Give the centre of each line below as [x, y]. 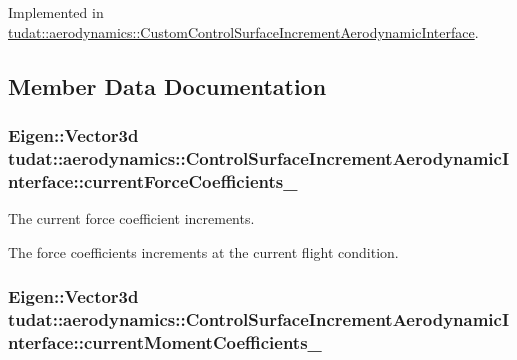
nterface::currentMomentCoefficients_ [165, 341]
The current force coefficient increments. [131, 218]
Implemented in [56, 12]
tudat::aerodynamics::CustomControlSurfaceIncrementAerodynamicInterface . [243, 31]
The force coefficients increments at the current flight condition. [203, 251]
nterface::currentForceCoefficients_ [153, 180]
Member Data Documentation [167, 85]
